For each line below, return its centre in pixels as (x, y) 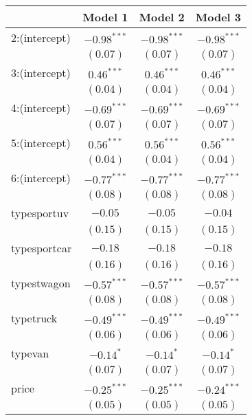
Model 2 (162, 17)
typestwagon (41, 283)
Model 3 (218, 17)
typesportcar (42, 248)
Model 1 (105, 17)
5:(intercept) (41, 143)
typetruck (34, 318)
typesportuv (40, 213)
